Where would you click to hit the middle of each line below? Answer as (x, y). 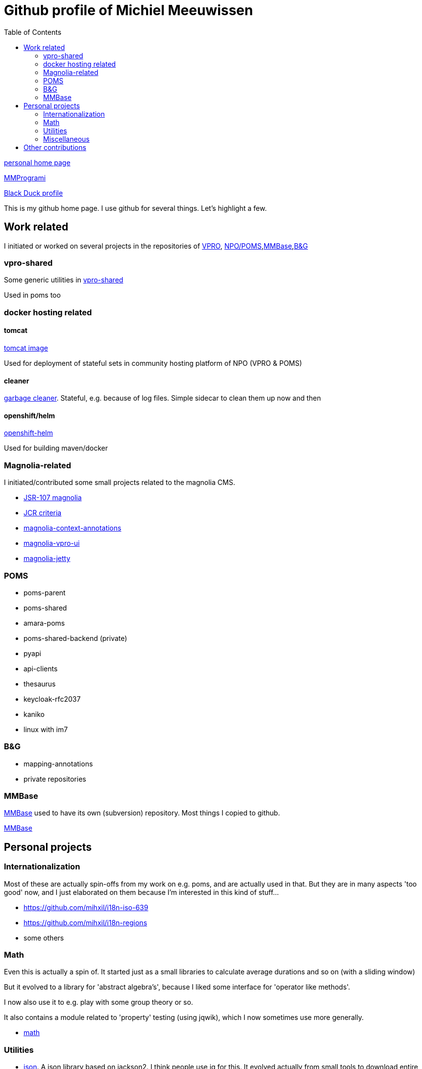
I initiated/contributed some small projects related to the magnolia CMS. (120, 483)
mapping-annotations (58, 764)
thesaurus (40, 684)
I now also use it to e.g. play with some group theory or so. (99, 1002)
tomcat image (26, 348)
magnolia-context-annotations (73, 528)
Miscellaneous (66, 139)
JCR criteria (43, 513)
